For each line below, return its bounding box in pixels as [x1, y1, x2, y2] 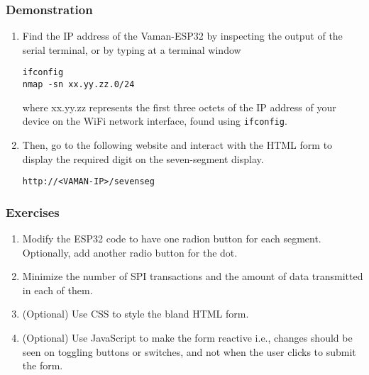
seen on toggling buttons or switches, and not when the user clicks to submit [22, 344, 356, 359]
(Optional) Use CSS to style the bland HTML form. [22, 306, 249, 321]
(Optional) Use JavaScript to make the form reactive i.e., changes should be [22, 330, 353, 345]
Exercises [6, 203, 60, 220]
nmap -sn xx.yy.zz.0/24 [22, 79, 135, 90]
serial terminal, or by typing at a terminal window [22, 42, 241, 57]
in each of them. [22, 282, 93, 297]
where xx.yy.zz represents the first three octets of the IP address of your [22, 99, 336, 114]
